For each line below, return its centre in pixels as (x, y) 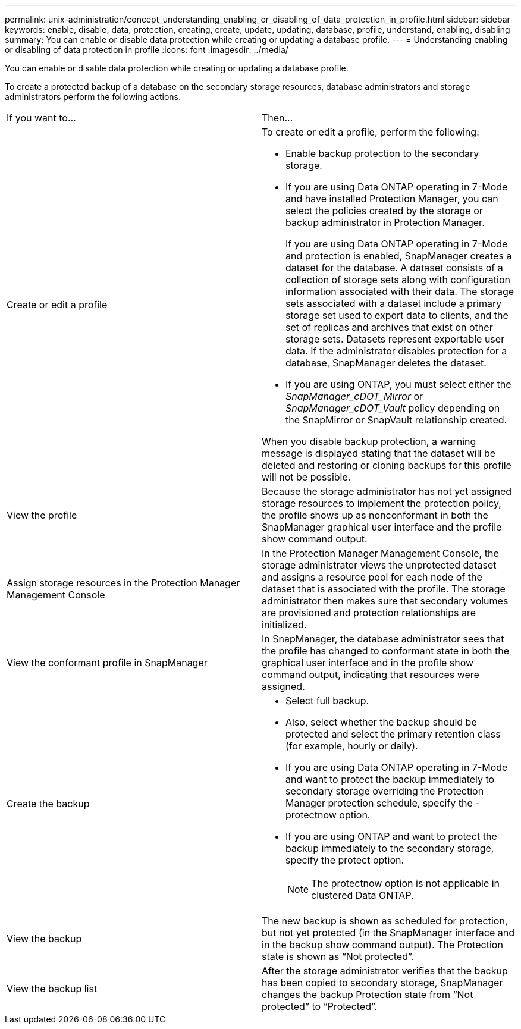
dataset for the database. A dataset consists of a (394, 268)
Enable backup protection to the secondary (382, 153)
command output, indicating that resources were (371, 675)
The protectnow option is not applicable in (406, 883)
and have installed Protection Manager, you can (392, 199)
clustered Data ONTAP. (362, 895)
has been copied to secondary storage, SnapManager (382, 983)
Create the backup (48, 804)
